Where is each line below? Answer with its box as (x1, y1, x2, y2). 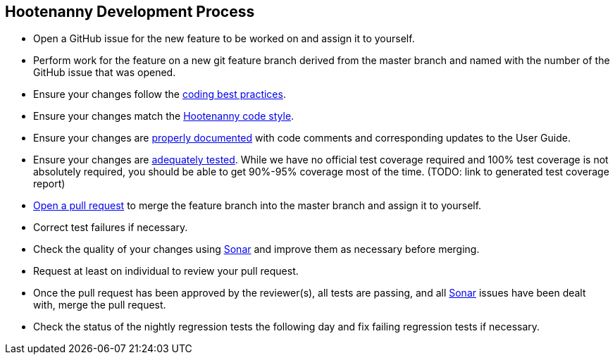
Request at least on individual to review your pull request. (33, 265, 299, 278)
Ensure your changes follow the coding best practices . (33, 88, 286, 101)
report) (33, 178, 66, 190)
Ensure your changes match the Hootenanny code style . (33, 110, 294, 123)
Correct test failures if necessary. (33, 221, 188, 234)
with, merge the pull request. (33, 299, 166, 311)
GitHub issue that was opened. (33, 66, 176, 79)
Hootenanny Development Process (5, 3, 255, 20)
